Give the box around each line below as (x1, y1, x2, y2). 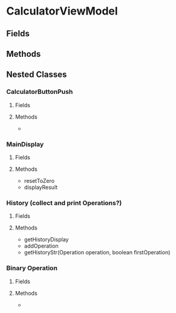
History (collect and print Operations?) (6, 199, 122, 207)
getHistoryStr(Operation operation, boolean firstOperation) (24, 249, 171, 256)
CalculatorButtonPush (6, 88, 73, 96)
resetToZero (24, 177, 55, 184)
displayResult (24, 183, 58, 191)
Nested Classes (6, 70, 67, 80)
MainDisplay (6, 140, 44, 148)
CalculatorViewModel (6, 4, 118, 18)
